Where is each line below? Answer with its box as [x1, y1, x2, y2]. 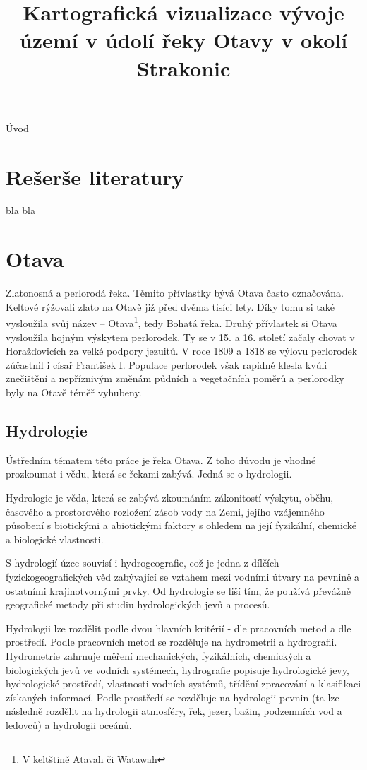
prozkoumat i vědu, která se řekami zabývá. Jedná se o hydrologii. [6, 466, 292, 481]
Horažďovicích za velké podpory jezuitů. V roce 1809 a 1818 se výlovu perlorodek [6, 343, 358, 358]
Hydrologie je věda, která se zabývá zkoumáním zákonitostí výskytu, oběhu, [6, 490, 334, 504]
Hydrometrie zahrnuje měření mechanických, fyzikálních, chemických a [6, 648, 311, 663]
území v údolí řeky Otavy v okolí [19, 25, 348, 54]
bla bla [6, 203, 36, 218]
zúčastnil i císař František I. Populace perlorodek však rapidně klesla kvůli [6, 357, 327, 372]
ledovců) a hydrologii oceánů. [6, 717, 132, 732]
